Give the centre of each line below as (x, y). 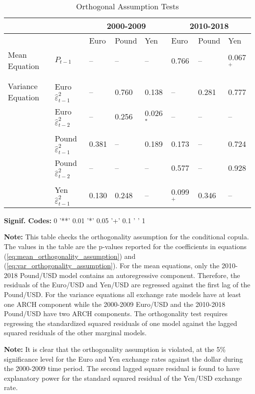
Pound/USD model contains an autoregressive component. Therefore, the (130, 275)
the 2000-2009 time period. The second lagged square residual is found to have (122, 368)
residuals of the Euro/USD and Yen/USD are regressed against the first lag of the (127, 285)
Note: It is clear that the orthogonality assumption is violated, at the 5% (115, 349)
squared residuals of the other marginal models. (75, 333)
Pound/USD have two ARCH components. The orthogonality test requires (116, 313)
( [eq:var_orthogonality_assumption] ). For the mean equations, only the (112, 266)
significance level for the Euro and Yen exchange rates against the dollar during (124, 359)
